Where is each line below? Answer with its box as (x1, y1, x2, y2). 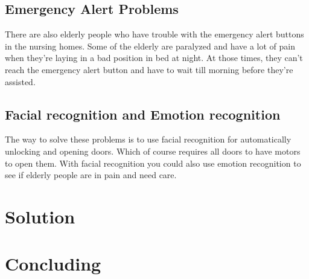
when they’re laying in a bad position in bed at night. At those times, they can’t (5, 51, 303, 64)
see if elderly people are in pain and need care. (5, 168, 177, 181)
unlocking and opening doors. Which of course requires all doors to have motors (5, 144, 301, 157)
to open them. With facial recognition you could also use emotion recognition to (5, 156, 301, 169)
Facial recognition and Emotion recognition (5, 104, 281, 123)
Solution (5, 204, 75, 228)
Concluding (5, 251, 101, 276)
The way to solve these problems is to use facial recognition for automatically (5, 133, 291, 146)
